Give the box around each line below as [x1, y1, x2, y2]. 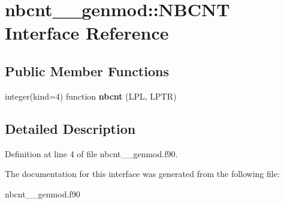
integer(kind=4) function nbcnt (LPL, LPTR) [5, 89, 177, 102]
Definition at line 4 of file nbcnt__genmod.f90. [5, 147, 178, 160]
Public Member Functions [5, 61, 169, 80]
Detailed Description [5, 119, 136, 137]
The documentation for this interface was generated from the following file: [5, 167, 280, 180]
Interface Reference [5, 20, 169, 45]
